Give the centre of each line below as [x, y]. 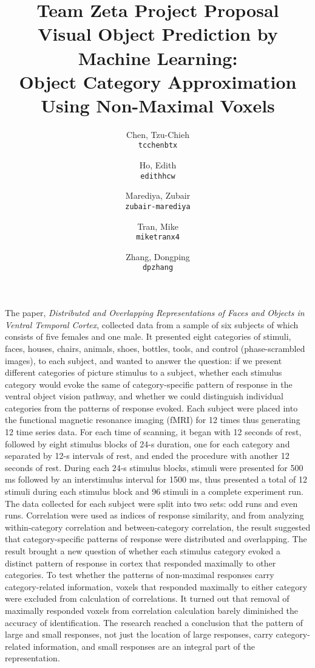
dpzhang [158, 268]
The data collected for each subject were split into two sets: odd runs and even [151, 503]
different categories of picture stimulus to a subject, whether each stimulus [144, 372]
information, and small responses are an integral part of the [144, 646]
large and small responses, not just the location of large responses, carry [139, 634]
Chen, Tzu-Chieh [158, 134]
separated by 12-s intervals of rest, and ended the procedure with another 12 [147, 456]
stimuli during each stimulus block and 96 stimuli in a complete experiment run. [154, 491]
